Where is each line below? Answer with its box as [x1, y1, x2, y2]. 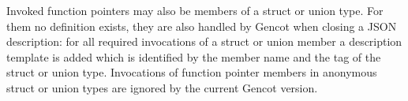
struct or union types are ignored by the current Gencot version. [6, 79, 318, 95]
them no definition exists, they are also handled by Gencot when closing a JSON [6, 17, 397, 34]
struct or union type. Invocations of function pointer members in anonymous [6, 64, 377, 80]
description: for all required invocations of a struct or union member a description [6, 33, 402, 50]
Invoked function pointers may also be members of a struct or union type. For [6, 2, 384, 18]
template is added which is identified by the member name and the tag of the [6, 48, 381, 65]
